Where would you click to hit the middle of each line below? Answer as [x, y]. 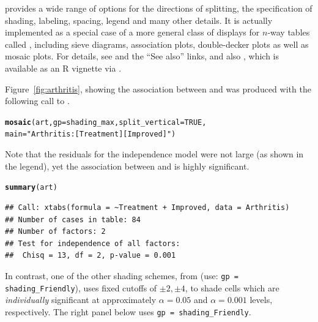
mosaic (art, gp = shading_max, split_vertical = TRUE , [106, 122]
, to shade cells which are [232, 287]
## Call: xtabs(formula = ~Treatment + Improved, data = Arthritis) [147, 207]
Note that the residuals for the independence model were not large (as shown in [154, 154]
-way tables [289, 32]
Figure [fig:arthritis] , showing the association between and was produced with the [158, 88]
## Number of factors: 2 [55, 232]
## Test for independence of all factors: [93, 243]
